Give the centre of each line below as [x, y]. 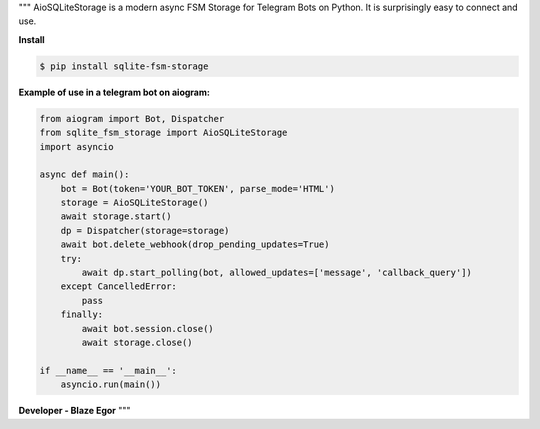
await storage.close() [137, 342]
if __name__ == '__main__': [108, 370]
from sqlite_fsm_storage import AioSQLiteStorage [163, 133]
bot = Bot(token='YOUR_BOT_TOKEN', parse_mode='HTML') [197, 188]
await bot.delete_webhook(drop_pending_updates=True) [195, 244]
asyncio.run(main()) [111, 384]
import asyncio [76, 146]
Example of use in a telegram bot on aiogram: [114, 92]
